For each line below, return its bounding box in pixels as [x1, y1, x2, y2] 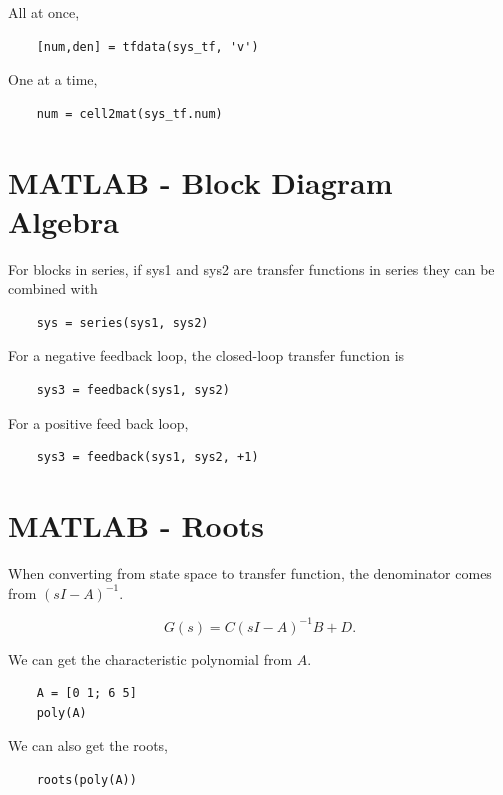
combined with [8, 278, 98, 299]
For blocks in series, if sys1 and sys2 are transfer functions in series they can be [8, 258, 495, 279]
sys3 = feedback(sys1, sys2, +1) [36, 450, 259, 465]
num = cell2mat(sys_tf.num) [36, 106, 223, 121]
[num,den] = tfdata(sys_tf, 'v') [36, 39, 259, 54]
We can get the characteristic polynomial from [8, 648, 293, 669]
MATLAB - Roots [8, 505, 264, 546]
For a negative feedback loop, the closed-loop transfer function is [8, 345, 405, 366]
